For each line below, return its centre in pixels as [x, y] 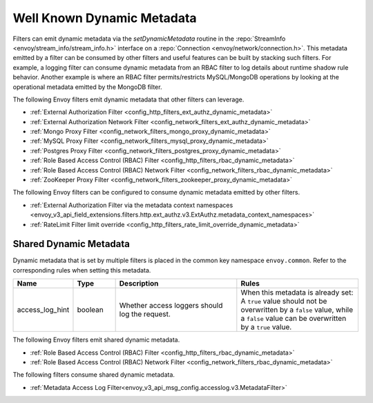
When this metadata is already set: [297, 293]
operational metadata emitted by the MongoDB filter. [87, 87]
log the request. [145, 314]
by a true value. [266, 327]
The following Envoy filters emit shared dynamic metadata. [96, 340]
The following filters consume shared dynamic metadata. [94, 375]
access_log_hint [43, 310]
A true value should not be [284, 302]
